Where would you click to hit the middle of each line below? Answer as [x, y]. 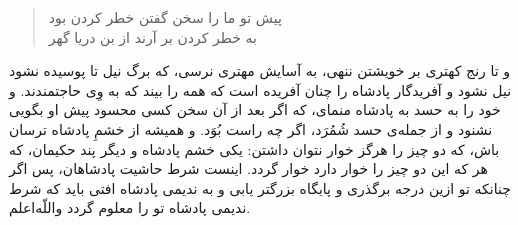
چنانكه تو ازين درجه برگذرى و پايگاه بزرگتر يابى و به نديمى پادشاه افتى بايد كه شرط [260, 187]
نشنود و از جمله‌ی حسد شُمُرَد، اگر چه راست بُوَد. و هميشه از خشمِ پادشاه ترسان [251, 128]
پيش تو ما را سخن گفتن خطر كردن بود [165, 17]
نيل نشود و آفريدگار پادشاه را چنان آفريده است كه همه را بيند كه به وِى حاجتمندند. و [260, 89]
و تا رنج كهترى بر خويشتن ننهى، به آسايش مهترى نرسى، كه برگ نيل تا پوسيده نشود [260, 70]
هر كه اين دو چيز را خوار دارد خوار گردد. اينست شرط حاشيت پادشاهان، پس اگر [248, 168]
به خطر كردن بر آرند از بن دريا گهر [152, 36]
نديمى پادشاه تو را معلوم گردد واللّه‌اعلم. [130, 207]
